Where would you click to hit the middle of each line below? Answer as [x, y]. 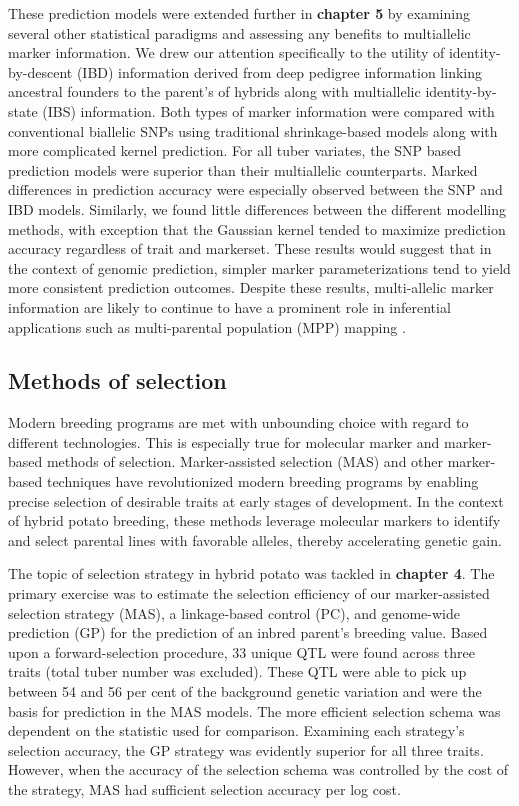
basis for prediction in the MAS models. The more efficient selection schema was [254, 710]
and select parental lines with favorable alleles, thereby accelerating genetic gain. [255, 539]
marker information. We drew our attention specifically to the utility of [226, 52]
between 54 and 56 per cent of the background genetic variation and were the [245, 691]
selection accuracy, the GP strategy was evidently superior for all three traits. [246, 749]
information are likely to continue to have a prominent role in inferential [229, 306]
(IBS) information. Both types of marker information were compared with [268, 110]
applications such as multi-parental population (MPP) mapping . [207, 326]
